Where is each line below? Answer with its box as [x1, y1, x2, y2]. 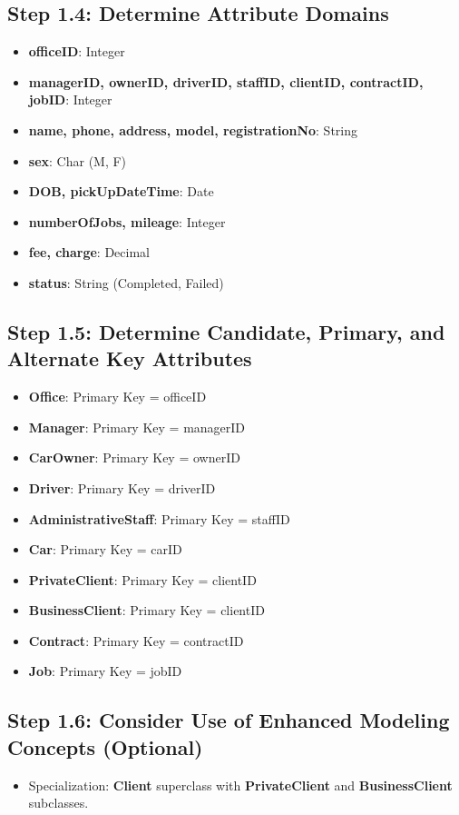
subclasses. [28, 793, 89, 812]
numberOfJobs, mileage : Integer [28, 212, 226, 231]
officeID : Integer [28, 42, 125, 61]
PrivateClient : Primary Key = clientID [28, 570, 257, 589]
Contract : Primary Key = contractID [28, 631, 244, 650]
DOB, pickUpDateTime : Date [28, 182, 214, 201]
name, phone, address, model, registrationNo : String [28, 120, 358, 139]
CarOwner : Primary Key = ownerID [28, 448, 240, 467]
